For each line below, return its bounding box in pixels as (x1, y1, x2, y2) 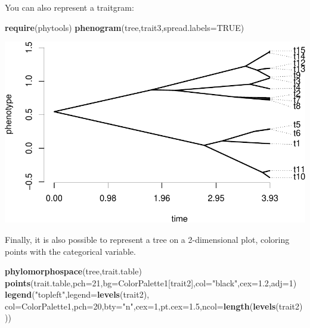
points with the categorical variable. (5, 245, 136, 257)
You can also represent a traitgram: (5, 1, 134, 13)
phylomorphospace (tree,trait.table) (5, 265, 142, 277)
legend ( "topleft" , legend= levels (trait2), (5, 288, 150, 301)
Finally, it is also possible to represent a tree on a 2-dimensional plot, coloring (5, 233, 290, 245)
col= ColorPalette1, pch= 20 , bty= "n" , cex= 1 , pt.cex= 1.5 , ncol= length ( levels (5, 299, 276, 312)
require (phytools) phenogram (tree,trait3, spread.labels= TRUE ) (5, 21, 244, 33)
